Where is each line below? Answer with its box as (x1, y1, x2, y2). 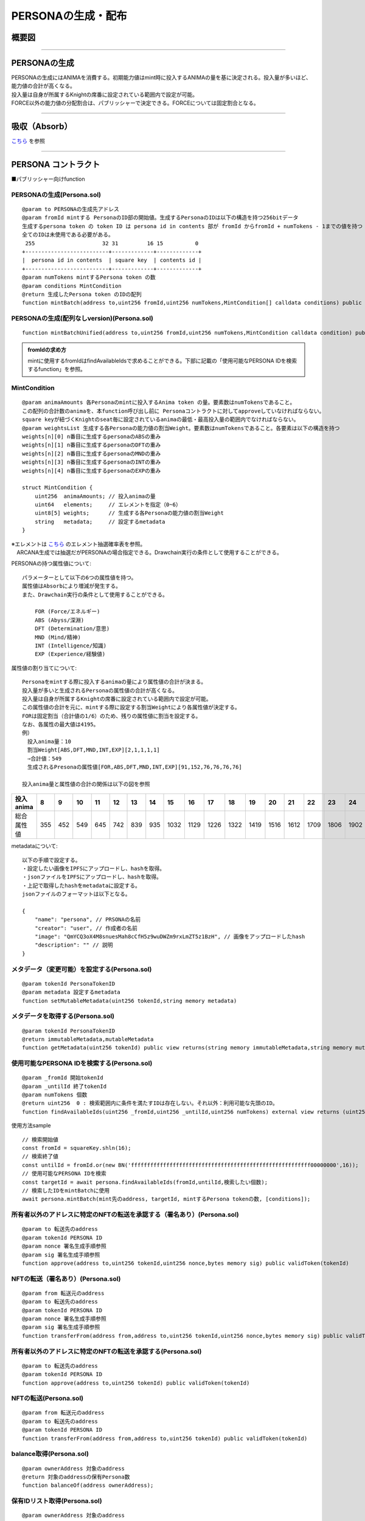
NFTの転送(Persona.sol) (11, 1394, 84, 1402)
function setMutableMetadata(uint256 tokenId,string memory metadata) (22, 997, 237, 1004)
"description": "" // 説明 (34, 942, 113, 948)
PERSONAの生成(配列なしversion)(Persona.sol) (11, 314, 154, 322)
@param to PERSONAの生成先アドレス (22, 206, 120, 213)
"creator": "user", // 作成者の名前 (34, 925, 138, 931)
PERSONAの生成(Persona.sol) (11, 190, 102, 199)
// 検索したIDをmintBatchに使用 (22, 1187, 110, 1194)
